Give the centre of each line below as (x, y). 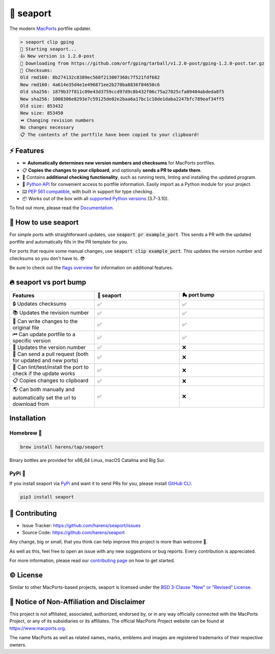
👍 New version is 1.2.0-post (57, 56)
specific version (32, 340)
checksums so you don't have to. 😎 (47, 258)
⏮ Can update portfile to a (44, 334)
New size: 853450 (42, 113)
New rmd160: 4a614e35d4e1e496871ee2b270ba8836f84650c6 (90, 85)
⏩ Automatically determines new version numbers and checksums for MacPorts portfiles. (119, 163)
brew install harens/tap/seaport (62, 447)
